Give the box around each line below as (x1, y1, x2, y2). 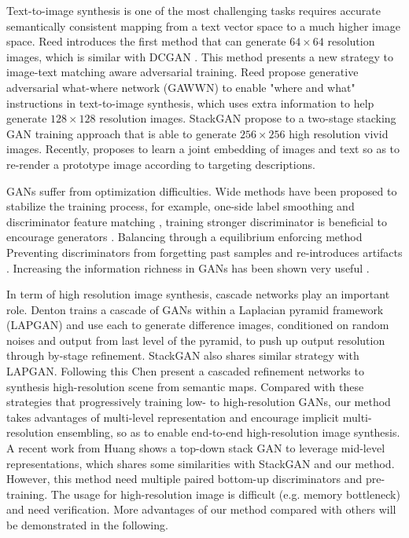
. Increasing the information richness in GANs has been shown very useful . (6, 259, 370, 276)
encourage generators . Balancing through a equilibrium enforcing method (6, 229, 363, 245)
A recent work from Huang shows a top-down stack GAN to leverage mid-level (6, 440, 385, 456)
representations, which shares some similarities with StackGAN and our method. (6, 455, 395, 471)
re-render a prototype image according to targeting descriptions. (6, 156, 315, 172)
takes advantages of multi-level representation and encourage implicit (6, 408, 340, 425)
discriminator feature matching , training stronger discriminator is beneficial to (6, 213, 388, 229)
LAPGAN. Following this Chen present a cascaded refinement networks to (6, 363, 364, 379)
